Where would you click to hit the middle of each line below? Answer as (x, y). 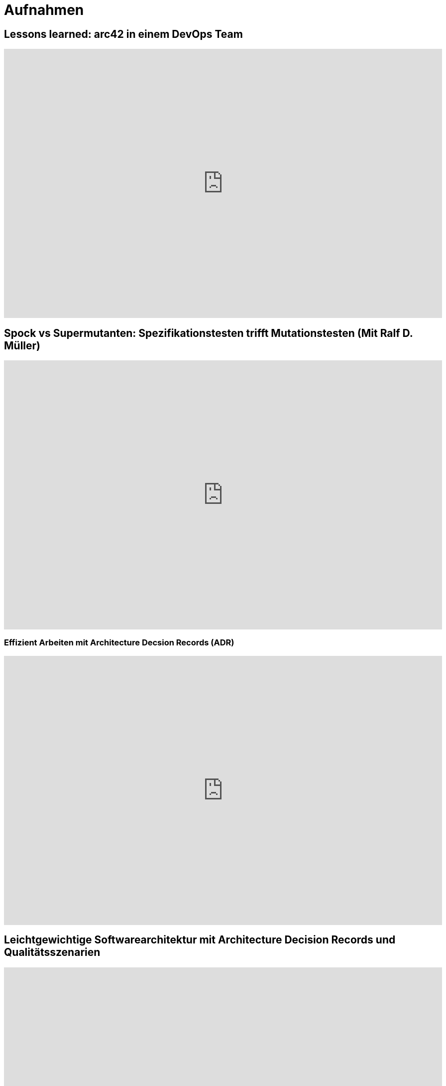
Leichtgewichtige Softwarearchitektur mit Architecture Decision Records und (200, 940)
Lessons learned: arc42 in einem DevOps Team (123, 34)
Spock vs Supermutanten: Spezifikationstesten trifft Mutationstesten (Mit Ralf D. (209, 333)
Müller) (22, 345)
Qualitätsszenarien (52, 952)
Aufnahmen (44, 10)
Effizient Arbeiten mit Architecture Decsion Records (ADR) (119, 643)
